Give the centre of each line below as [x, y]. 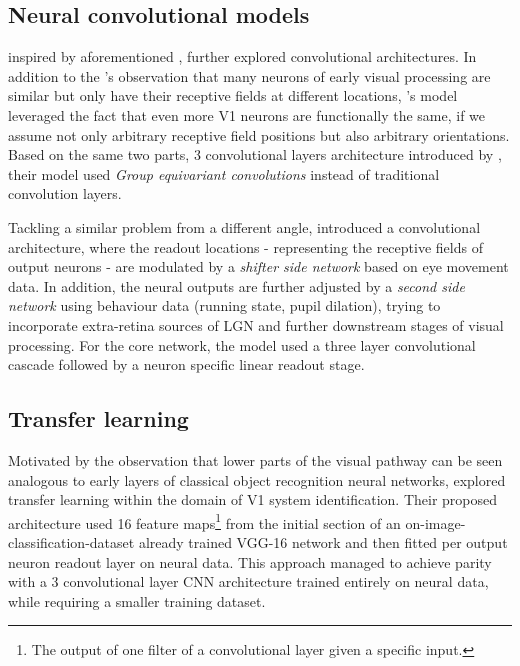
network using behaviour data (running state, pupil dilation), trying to [224, 305]
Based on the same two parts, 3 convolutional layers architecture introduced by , [255, 154]
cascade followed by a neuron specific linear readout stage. [186, 364]
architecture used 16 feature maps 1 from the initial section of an [204, 521]
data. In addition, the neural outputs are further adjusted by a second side [236, 285]
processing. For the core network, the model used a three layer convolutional [242, 344]
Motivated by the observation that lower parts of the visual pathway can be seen [255, 459]
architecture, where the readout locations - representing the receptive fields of [245, 246]
